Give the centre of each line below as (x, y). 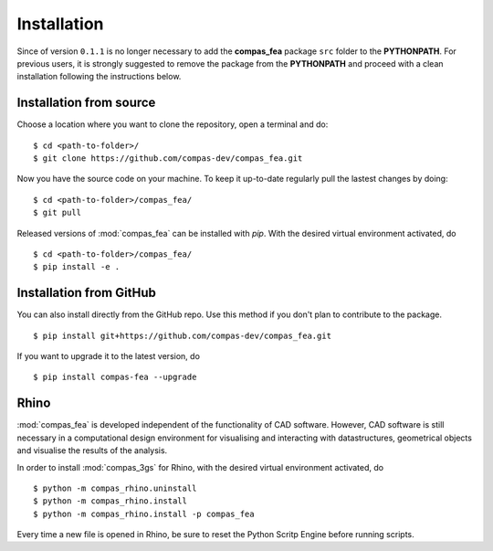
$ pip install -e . (77, 267)
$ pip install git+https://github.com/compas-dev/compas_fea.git (183, 335)
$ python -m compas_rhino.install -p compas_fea (144, 514)
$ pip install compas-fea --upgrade (115, 377)
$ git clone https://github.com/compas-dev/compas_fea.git (168, 159)
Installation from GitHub (87, 293)
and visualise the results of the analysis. (92, 450)
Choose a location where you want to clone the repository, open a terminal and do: (173, 124)
